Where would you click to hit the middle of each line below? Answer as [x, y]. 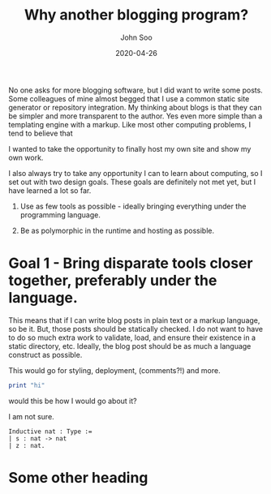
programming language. [60, 215]
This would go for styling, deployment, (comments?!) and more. [114, 370]
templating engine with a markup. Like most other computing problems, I [130, 124]
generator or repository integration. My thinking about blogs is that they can [135, 107]
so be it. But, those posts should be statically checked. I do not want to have [136, 329]
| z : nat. [27, 445]
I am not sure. [31, 416]
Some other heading [78, 477]
